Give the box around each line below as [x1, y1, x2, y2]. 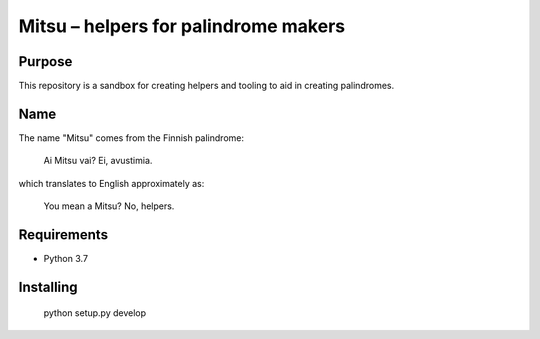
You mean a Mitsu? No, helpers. [43, 200, 175, 212]
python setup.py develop [43, 307, 147, 319]
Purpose [18, 53, 73, 70]
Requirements [18, 226, 109, 243]
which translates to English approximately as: [18, 177, 205, 189]
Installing [18, 278, 79, 295]
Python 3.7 [43, 253, 89, 265]
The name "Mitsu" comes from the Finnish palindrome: [18, 131, 245, 144]
